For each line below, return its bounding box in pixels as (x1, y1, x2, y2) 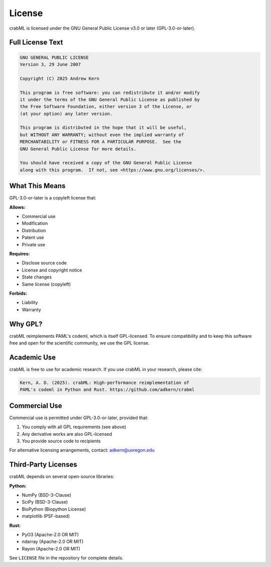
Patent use (22, 234, 45, 241)
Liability (22, 300, 38, 306)
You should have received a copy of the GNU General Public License (20, 160, 192, 166)
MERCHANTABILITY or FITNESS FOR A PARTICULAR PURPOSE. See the (20, 139, 182, 145)
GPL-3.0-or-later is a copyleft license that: (9, 195, 96, 201)
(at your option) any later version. (20, 111, 113, 117)
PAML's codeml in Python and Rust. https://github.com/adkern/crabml (20, 387, 195, 393)
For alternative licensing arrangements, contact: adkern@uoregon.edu (9, 447, 155, 453)
